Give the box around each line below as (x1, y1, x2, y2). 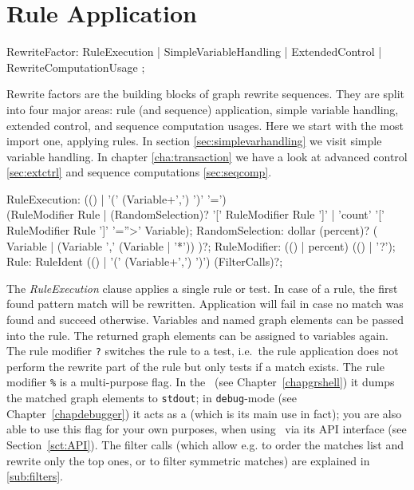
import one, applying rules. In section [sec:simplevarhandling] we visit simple (6, 132, 382, 149)
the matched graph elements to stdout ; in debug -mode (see (6, 389, 297, 406)
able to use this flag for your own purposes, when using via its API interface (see (6, 421, 407, 437)
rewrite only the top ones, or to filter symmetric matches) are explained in (6, 452, 370, 468)
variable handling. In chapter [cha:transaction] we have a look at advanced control (6, 148, 408, 164)
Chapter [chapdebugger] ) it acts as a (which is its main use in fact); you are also (6, 405, 402, 421)
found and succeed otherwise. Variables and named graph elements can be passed (6, 311, 404, 328)
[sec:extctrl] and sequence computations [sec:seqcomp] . (6, 164, 272, 180)
